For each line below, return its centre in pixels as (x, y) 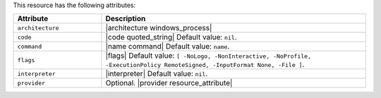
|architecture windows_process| (159, 28)
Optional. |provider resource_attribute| (169, 83)
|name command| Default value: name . (168, 47)
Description (126, 19)
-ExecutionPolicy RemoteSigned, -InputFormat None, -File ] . (205, 65)
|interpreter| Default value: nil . (157, 74)
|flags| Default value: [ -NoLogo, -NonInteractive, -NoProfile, (208, 56)
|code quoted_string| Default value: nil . (171, 37)
